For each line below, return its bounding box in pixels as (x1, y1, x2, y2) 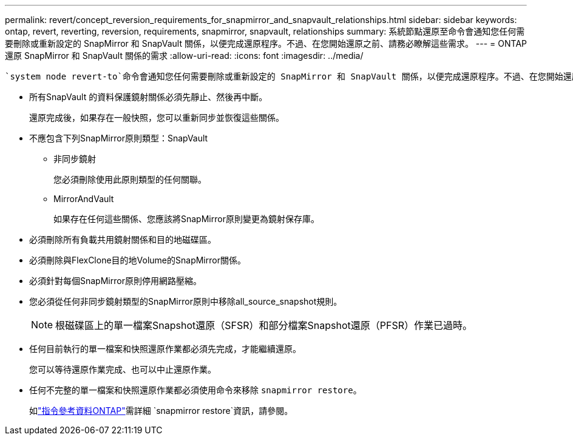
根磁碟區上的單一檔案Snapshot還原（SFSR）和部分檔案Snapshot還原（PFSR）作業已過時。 (55, 319, 473, 331)
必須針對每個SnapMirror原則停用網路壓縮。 (29, 276, 202, 286)
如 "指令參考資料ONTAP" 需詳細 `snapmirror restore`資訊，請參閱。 (29, 405, 293, 416)
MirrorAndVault (53, 194, 114, 204)
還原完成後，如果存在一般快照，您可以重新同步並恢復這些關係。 (29, 112, 284, 123)
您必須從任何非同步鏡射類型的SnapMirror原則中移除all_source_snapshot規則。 (29, 296, 342, 306)
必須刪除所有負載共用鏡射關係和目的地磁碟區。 (29, 234, 216, 245)
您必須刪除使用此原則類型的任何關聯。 (53, 174, 206, 184)
